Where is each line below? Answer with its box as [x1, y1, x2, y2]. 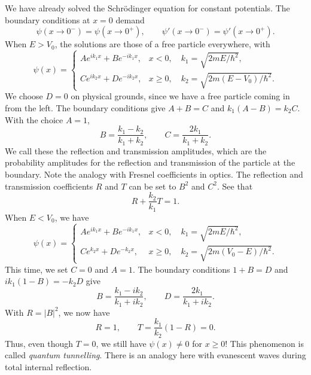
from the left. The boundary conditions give [5, 102, 166, 114]
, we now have [58, 306, 110, 318]
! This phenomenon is [225, 337, 304, 349]
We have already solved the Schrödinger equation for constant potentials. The [5, 2, 290, 14]
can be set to [129, 179, 176, 192]
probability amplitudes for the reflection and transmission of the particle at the [5, 156, 295, 169]
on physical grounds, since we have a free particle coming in [71, 90, 290, 102]
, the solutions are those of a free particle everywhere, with [54, 38, 270, 50]
